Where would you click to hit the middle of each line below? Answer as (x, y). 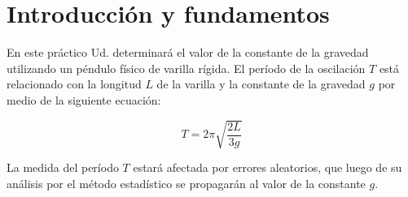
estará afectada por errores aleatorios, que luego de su (268, 167)
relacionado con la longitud (74, 84)
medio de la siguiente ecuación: (84, 99)
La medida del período (63, 167)
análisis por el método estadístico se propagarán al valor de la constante (186, 183)
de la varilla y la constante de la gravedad (261, 84)
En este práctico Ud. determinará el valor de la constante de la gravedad (188, 52)
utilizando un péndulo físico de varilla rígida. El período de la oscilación (186, 68)
